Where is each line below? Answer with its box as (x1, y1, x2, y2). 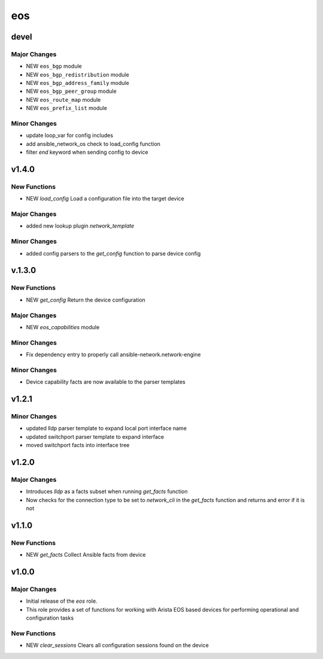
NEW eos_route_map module (26, 96, 101, 103)
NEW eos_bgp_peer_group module (26, 87, 117, 95)
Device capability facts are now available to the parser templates (26, 378, 185, 385)
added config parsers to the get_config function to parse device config (26, 250, 201, 257)
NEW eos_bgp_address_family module (26, 80, 130, 87)
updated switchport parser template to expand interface (26, 433, 164, 440)
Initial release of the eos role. (26, 597, 98, 605)
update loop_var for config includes (26, 132, 114, 139)
